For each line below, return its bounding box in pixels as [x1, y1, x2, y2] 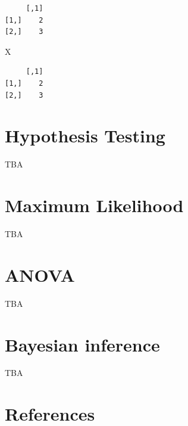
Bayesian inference [5, 332, 160, 356]
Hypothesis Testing [5, 123, 165, 148]
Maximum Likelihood [5, 193, 184, 217]
